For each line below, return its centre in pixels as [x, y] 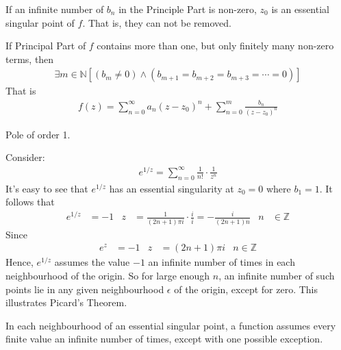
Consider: [25, 157]
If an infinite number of [55, 9]
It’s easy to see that [47, 188]
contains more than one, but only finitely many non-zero [215, 46]
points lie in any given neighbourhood [85, 289]
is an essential [300, 9]
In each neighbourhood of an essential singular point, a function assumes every [171, 325]
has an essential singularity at [172, 188]
